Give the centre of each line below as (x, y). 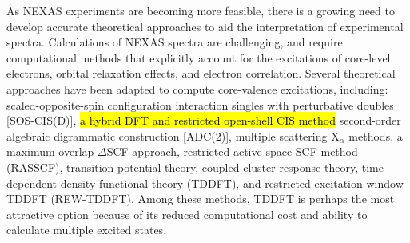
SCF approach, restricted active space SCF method (232, 151)
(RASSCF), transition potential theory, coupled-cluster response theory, (183, 167)
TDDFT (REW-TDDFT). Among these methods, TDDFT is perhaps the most (201, 199)
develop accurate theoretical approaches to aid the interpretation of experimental (205, 26)
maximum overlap (50, 151)
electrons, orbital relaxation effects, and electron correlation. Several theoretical (201, 73)
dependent (32, 183)
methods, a (376, 135)
